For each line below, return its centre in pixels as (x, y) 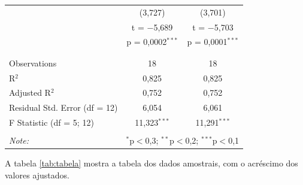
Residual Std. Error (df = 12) (63, 107)
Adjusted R (30, 92)
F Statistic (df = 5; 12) (51, 122)
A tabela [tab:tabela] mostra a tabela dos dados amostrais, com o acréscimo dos (151, 163)
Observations (33, 63)
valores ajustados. (37, 175)
